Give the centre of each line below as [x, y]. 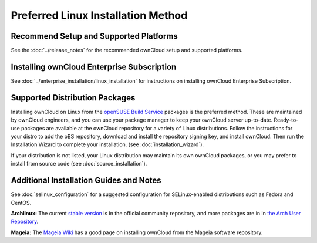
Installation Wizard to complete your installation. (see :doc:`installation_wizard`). [107, 144]
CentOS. [21, 203]
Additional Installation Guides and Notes [86, 180]
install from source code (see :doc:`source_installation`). [79, 164]
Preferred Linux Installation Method [99, 15]
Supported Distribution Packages [73, 98]
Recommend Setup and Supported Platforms [95, 36]
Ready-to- [286, 120]
